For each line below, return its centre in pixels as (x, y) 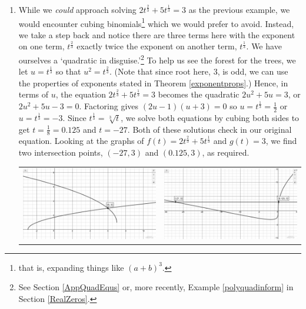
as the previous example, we (239, 9)
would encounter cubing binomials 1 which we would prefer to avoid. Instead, (156, 22)
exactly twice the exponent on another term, (157, 46)
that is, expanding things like (71, 267)
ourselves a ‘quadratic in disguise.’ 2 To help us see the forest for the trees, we (157, 59)
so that (68, 71)
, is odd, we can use (253, 71)
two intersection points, (61, 152)
